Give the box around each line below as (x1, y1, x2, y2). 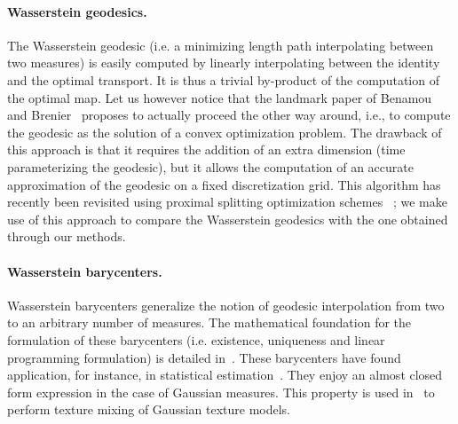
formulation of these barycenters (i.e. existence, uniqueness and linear (7, 330, 385, 349)
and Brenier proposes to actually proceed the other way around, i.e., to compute (7, 106, 451, 124)
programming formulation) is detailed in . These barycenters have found (7, 348, 401, 366)
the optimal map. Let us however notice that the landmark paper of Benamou (7, 88, 432, 106)
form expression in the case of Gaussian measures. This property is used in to (7, 382, 435, 401)
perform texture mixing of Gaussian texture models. (7, 400, 291, 419)
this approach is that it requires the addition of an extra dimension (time (7, 140, 406, 159)
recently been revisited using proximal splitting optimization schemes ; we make (7, 192, 447, 211)
